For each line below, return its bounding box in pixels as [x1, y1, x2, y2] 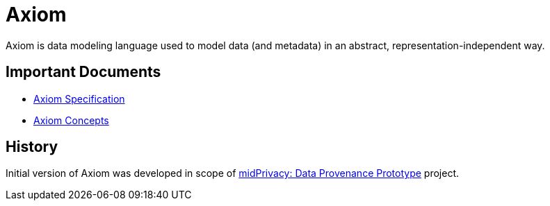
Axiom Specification [33, 92, 125, 105]
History [6, 138, 58, 156]
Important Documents [6, 63, 161, 81]
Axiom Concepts [33, 114, 109, 126]
